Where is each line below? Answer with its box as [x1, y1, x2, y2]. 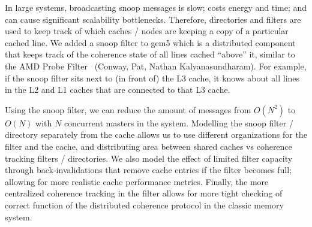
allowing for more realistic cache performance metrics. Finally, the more [5, 175, 269, 187]
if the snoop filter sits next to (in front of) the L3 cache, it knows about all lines [5, 71, 300, 84]
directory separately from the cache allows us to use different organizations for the [5, 128, 307, 141]
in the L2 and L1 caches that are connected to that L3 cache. [5, 83, 230, 96]
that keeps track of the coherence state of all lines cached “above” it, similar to [5, 48, 295, 60]
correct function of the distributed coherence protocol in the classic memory [5, 198, 284, 211]
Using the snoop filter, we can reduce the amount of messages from [5, 103, 251, 116]
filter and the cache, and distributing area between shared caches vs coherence [5, 140, 292, 152]
